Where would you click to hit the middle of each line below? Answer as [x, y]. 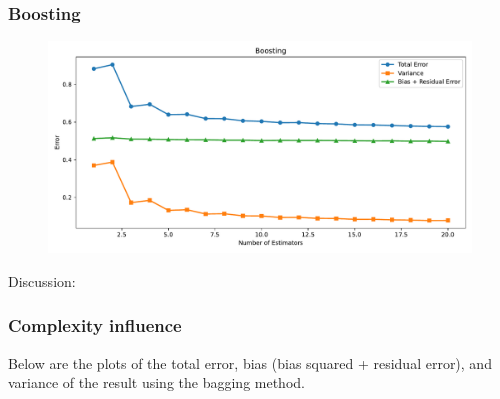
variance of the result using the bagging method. [156, 382]
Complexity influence [95, 325]
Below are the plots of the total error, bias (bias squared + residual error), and [250, 362]
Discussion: [42, 280]
